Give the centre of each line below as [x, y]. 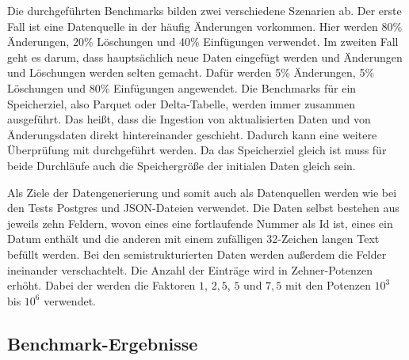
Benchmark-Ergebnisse [103, 343]
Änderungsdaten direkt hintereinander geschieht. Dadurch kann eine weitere [192, 134]
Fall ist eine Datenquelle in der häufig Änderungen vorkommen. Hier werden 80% [205, 26]
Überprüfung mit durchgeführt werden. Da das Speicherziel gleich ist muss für [197, 150]
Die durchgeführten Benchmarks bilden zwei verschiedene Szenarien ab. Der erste [204, 10]
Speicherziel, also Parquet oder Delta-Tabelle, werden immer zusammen [181, 103]
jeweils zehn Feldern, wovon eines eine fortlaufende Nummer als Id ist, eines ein [200, 223]
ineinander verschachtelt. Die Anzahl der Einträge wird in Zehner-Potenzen [190, 269]
